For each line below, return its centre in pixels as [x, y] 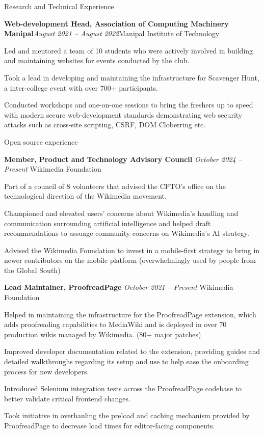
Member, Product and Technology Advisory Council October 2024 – [123, 159]
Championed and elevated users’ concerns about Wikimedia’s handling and [121, 213]
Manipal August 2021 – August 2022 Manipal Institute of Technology [112, 33]
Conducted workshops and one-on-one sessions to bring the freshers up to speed [129, 105]
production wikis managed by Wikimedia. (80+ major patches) [103, 334]
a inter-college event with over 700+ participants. [81, 87]
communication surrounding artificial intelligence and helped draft [108, 223]
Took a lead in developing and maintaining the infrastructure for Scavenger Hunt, [132, 77]
